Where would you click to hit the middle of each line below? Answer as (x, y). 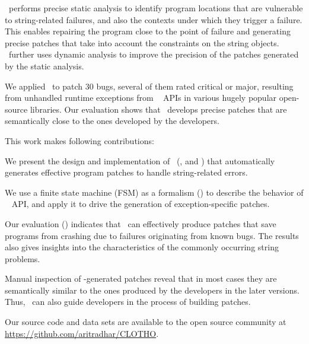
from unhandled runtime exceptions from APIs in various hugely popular (141, 98)
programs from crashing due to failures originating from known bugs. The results (152, 235)
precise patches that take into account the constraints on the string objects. (142, 42)
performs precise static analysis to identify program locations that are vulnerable (156, 8)
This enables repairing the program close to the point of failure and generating (148, 31)
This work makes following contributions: (79, 140)
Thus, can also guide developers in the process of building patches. (128, 302)
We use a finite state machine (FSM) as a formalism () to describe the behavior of (154, 192)
